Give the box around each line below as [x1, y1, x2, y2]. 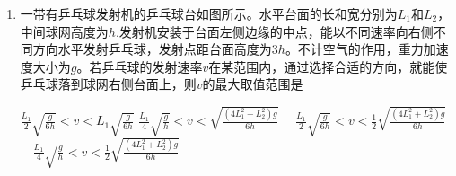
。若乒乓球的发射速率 [76, 57, 203, 75]
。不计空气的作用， [285, 40, 399, 58]
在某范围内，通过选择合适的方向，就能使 [208, 57, 448, 75]
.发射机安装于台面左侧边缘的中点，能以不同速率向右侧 [115, 22, 434, 40]
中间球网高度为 [20, 22, 109, 40]
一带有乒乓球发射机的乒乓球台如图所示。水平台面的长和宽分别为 [20, 4, 398, 22]
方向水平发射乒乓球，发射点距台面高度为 [32, 40, 272, 58]
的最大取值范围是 [202, 75, 303, 93]
